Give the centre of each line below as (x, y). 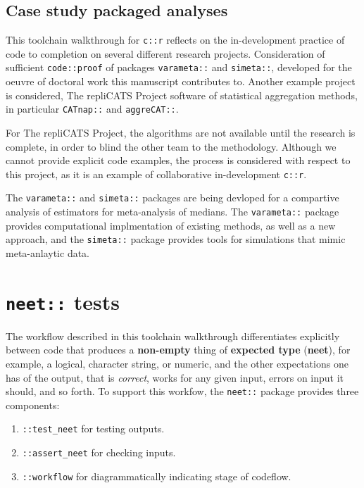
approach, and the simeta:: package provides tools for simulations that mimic (176, 239)
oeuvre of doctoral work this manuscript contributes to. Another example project (181, 81)
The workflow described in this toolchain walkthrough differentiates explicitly (173, 336)
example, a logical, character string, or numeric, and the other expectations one (177, 363)
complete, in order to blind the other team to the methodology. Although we (171, 146)
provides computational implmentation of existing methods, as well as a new (171, 225)
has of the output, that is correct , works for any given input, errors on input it (175, 377)
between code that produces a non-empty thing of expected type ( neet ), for (178, 350)
